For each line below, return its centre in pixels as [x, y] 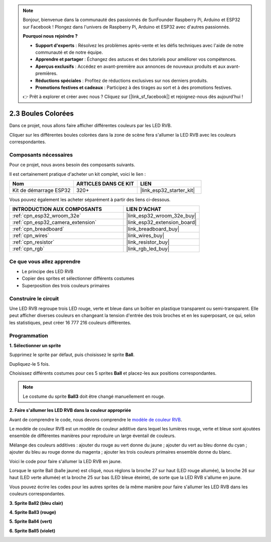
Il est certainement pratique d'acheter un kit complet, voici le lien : [78, 174]
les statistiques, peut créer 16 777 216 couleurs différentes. [70, 322]
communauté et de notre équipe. [69, 52]
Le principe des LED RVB [48, 272]
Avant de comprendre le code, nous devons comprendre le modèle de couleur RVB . [96, 419]
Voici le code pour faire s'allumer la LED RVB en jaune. [66, 461]
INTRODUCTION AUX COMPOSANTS [57, 209]
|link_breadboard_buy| [153, 229]
